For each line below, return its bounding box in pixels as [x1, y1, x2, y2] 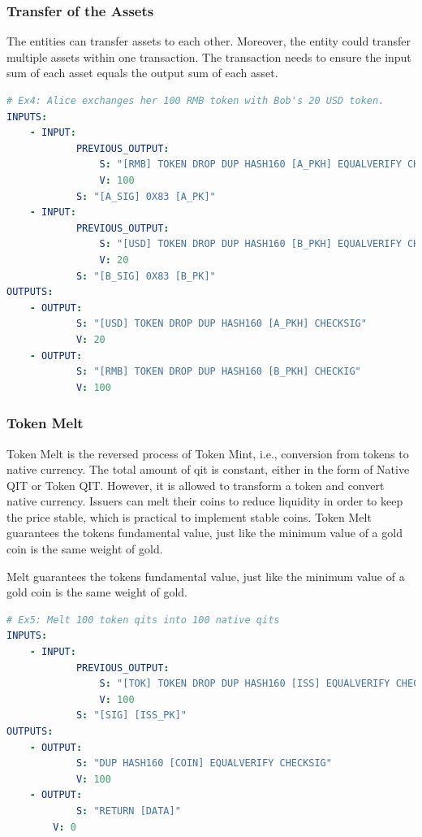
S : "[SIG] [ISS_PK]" [75, 709, 187, 722]
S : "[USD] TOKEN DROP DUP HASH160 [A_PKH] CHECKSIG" [75, 318, 367, 330]
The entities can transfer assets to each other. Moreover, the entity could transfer [6, 33, 411, 50]
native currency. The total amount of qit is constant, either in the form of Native [6, 461, 410, 478]
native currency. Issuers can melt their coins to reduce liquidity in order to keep [6, 492, 403, 510]
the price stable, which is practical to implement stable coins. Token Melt [6, 508, 372, 525]
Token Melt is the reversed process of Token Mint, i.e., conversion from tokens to [6, 445, 409, 462]
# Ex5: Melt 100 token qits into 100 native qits [6, 614, 280, 626]
